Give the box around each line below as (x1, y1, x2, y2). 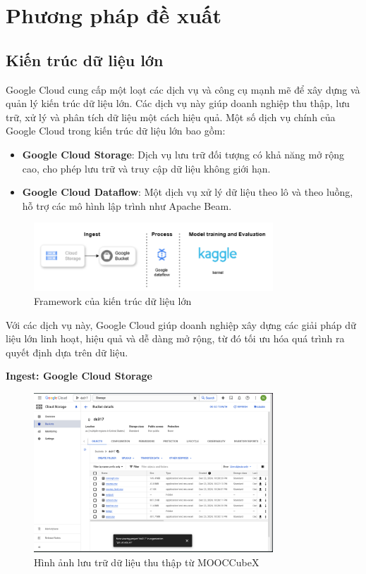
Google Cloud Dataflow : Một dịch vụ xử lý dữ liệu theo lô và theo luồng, (22, 185, 353, 199)
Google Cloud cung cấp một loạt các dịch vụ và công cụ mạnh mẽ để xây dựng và (6, 82, 360, 96)
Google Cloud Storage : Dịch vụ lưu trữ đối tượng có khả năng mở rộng (22, 146, 345, 161)
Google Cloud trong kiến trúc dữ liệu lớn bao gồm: (6, 123, 226, 138)
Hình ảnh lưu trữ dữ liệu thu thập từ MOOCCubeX (34, 555, 260, 570)
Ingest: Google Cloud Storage (6, 368, 152, 383)
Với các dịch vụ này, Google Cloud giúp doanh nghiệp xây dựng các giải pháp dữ (6, 317, 356, 332)
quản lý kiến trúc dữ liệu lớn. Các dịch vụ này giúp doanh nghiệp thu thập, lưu (6, 96, 350, 111)
